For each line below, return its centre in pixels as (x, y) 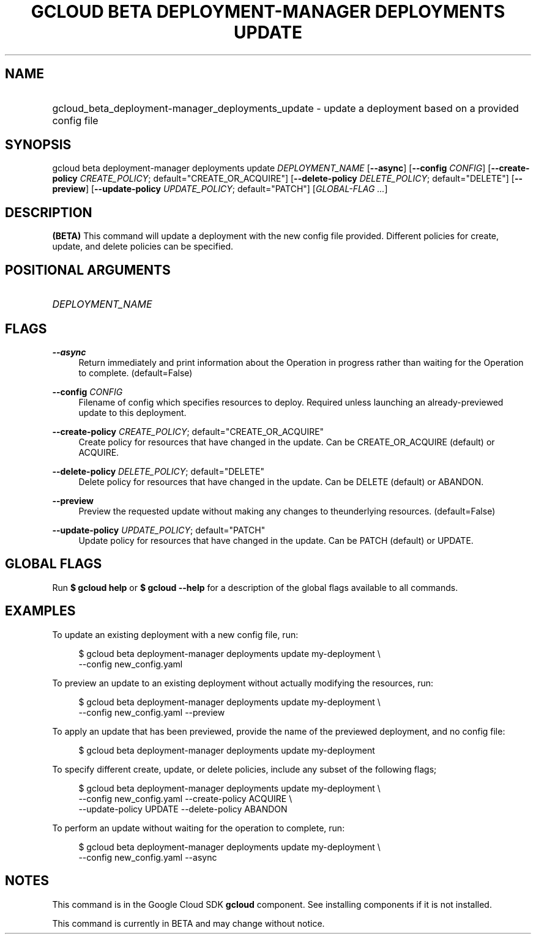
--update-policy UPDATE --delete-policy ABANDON (183, 809)
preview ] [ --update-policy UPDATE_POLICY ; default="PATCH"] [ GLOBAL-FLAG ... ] (220, 189)
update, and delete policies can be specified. (143, 247)
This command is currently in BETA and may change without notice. (188, 923)
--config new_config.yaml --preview (152, 712)
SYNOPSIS (38, 145)
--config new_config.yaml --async (148, 857)
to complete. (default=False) (136, 373)
